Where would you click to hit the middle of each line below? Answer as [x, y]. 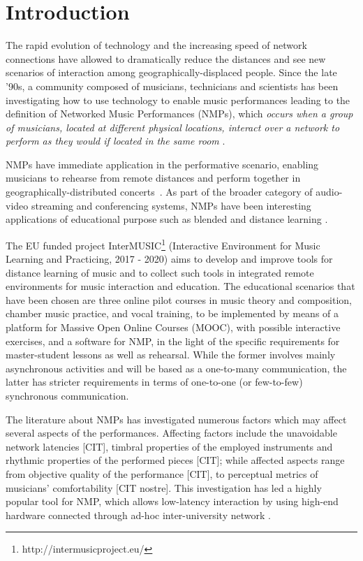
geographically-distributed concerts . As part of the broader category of [159, 192]
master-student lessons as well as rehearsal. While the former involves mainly [171, 355]
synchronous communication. [67, 396]
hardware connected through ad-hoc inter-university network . [138, 515]
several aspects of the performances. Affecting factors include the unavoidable [171, 433]
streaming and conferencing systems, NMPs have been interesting [171, 205]
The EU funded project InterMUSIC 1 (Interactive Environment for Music [163, 244]
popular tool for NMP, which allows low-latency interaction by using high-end [172, 501]
